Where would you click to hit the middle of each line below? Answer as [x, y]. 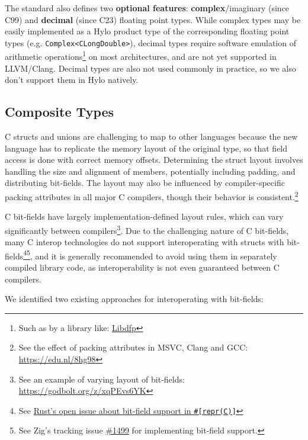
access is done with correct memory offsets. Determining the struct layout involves [154, 160]
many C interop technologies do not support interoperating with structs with [145, 242]
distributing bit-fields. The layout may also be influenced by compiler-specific [145, 183]
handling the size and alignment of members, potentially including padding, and [150, 171]
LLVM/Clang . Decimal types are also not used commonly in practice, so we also [150, 68]
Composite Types [60, 112]
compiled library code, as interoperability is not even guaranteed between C [142, 267]
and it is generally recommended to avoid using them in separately [156, 256]
